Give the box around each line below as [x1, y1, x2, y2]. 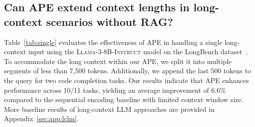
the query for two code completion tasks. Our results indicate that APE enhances [4, 75, 249, 85]
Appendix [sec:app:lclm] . [4, 113, 79, 124]
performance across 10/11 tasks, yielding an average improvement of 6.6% [4, 85, 226, 95]
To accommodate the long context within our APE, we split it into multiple [4, 56, 232, 66]
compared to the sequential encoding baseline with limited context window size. [4, 94, 243, 105]
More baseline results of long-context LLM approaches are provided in [4, 104, 215, 114]
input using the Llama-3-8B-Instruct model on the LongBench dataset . [28, 46, 248, 57]
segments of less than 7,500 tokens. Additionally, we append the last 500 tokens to [4, 65, 251, 76]
